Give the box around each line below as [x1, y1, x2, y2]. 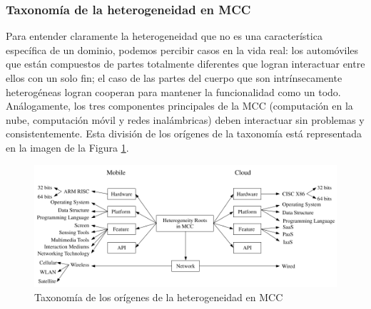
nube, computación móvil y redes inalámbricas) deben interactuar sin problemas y [6, 112, 365, 127]
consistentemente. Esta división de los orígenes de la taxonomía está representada [6, 126, 362, 141]
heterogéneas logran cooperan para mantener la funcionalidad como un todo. [6, 84, 341, 99]
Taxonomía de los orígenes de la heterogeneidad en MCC [34, 289, 283, 304]
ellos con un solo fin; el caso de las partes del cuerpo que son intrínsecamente [6, 70, 342, 85]
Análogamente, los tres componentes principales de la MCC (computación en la [6, 98, 353, 113]
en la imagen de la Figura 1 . [6, 140, 129, 154]
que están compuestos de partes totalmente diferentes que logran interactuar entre [6, 56, 365, 71]
